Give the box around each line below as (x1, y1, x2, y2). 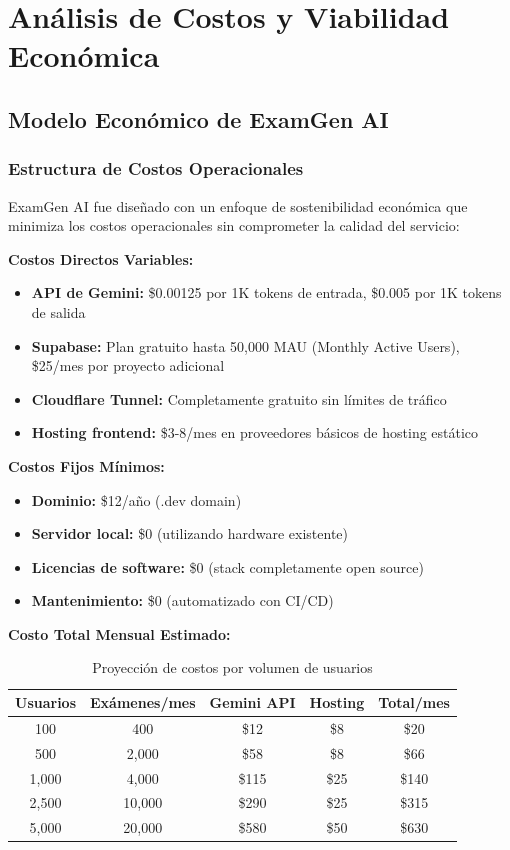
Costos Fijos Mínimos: (8, 455, 165, 476)
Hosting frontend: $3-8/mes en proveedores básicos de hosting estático (31, 422, 479, 443)
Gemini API (209, 692, 296, 713)
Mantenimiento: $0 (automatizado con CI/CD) (31, 590, 334, 611)
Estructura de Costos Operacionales (8, 156, 304, 181)
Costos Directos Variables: (8, 248, 194, 269)
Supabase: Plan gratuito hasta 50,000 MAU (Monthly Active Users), (31, 335, 460, 356)
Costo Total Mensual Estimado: (8, 623, 231, 644)
